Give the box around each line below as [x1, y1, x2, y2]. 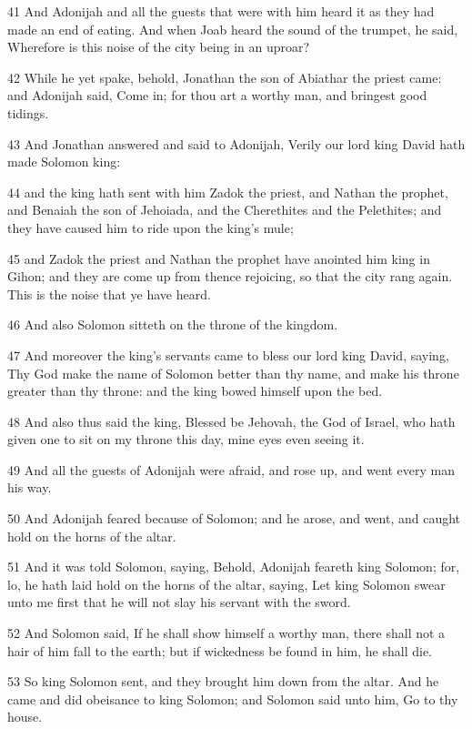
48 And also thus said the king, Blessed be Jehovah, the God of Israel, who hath [7, 411, 456, 430]
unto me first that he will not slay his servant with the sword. [7, 592, 351, 612]
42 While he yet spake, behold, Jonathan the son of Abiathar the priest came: [7, 67, 442, 86]
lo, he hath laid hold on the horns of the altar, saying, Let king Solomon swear [7, 574, 446, 593]
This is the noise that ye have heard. [7, 284, 211, 303]
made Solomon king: [7, 152, 121, 171]
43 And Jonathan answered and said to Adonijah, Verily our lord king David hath [7, 134, 466, 153]
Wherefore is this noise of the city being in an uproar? [7, 37, 310, 56]
